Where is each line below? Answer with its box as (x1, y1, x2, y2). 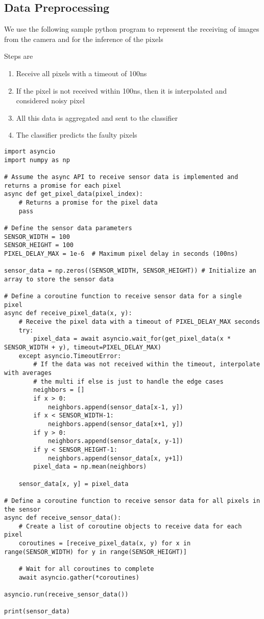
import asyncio (4, 147, 56, 155)
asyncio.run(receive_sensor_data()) (4, 591, 129, 599)
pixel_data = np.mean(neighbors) (33, 463, 147, 471)
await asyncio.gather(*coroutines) (18, 573, 139, 581)
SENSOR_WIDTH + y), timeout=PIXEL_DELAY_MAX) (4, 344, 161, 351)
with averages (4, 369, 52, 377)
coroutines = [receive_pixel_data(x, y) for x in (18, 540, 191, 547)
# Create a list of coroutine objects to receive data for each (18, 522, 242, 530)
